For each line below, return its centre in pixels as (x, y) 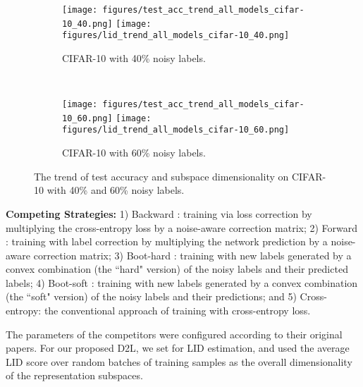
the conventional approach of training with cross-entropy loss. (177, 311)
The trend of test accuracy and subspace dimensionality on (161, 176)
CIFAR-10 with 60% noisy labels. (134, 153)
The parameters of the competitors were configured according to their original (174, 334)
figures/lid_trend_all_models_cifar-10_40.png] (176, 36)
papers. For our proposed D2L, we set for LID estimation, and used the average (178, 348)
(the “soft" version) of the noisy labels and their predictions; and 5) (151, 296)
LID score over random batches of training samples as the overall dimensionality (179, 361)
